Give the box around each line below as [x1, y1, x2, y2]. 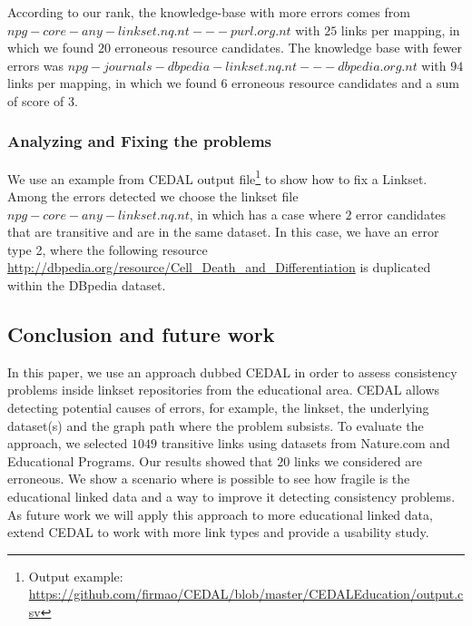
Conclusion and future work [7, 319, 275, 347]
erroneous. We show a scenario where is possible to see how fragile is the [7, 469, 410, 488]
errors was [7, 55, 64, 74]
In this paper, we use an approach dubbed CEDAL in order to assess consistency [7, 362, 457, 381]
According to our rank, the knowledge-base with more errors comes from [7, 3, 410, 21]
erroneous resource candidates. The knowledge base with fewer [114, 38, 462, 57]
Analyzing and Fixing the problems [7, 130, 271, 152]
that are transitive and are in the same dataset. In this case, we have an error [7, 222, 439, 241]
